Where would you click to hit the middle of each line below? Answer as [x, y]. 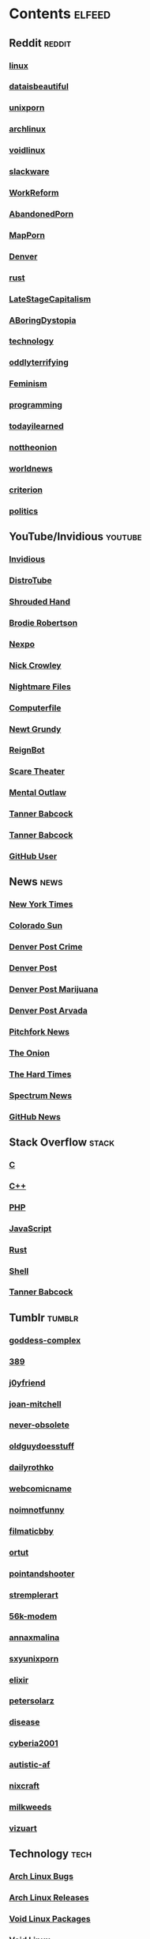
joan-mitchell [35, 1403]
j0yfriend [27, 1383]
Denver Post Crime [46, 947]
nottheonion [33, 448]
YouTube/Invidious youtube [75, 537]
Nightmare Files [40, 687]
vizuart [23, 1828]
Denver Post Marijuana [54, 990]
